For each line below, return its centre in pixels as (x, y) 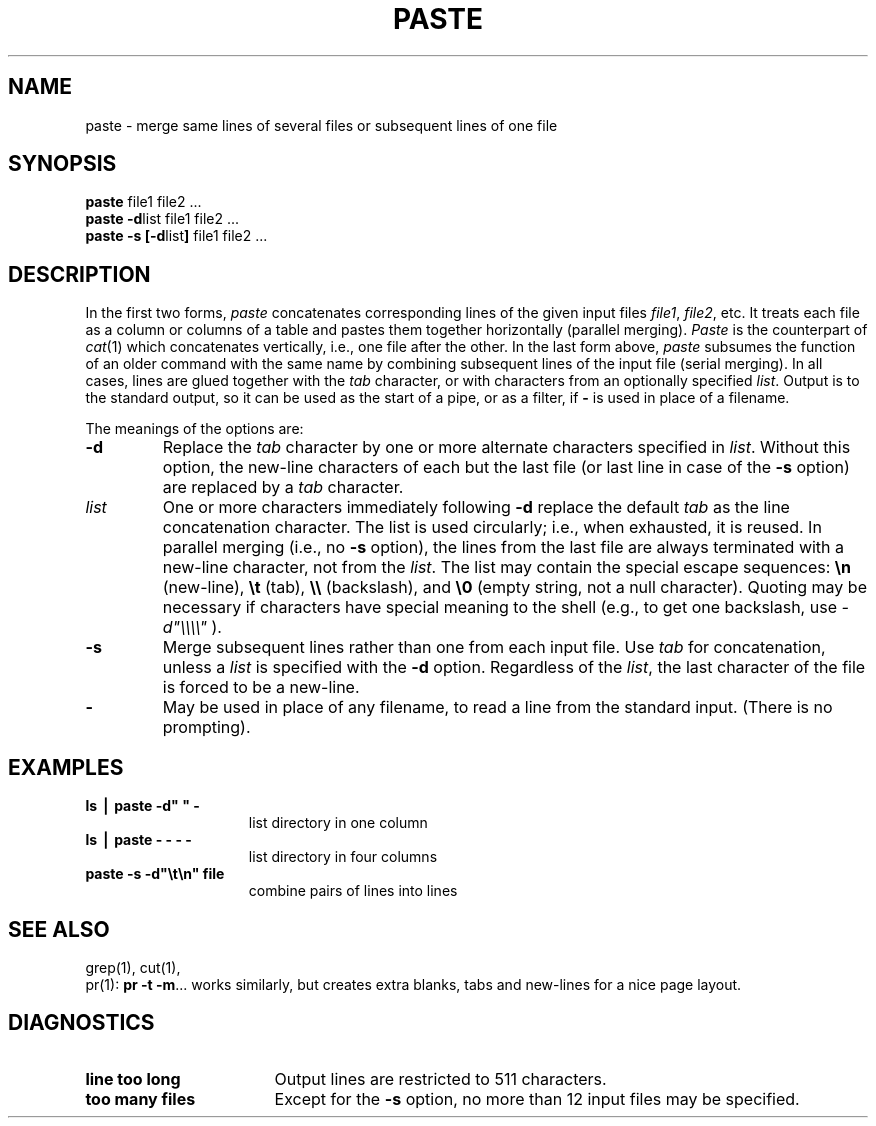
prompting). (206, 727)
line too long (133, 1078)
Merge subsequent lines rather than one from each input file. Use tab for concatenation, (494, 647)
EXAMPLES (66, 767)
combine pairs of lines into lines (353, 891)
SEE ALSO (59, 929)
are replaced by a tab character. (283, 487)
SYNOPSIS (62, 164)
